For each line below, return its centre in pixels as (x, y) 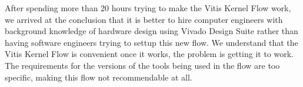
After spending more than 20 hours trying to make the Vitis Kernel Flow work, (148, 8)
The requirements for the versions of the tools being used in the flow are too (142, 65)
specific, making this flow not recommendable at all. (99, 77)
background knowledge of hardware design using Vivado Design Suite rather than (151, 31)
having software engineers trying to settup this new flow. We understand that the (151, 42)
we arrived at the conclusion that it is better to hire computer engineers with (144, 19)
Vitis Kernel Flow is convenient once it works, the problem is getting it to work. (149, 54)
